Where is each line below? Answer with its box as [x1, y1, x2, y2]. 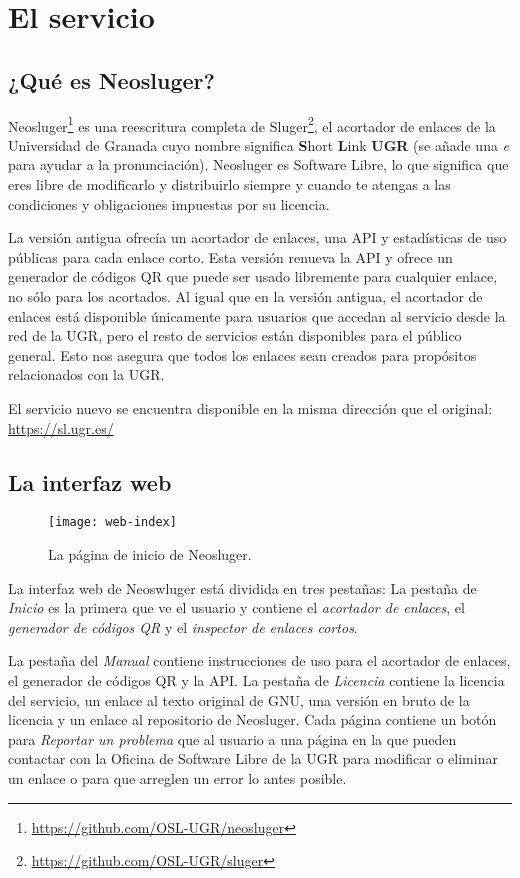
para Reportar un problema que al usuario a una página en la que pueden [8, 728, 457, 749]
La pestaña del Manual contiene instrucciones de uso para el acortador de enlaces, [8, 650, 511, 671]
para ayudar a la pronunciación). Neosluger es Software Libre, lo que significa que [8, 154, 509, 175]
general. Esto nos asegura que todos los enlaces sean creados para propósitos [8, 344, 477, 365]
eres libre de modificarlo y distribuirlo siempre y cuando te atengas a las [8, 174, 451, 195]
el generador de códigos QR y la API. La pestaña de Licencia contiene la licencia [8, 669, 505, 690]
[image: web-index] [48, 515, 177, 530]
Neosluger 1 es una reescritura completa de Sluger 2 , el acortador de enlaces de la [8, 112, 496, 136]
